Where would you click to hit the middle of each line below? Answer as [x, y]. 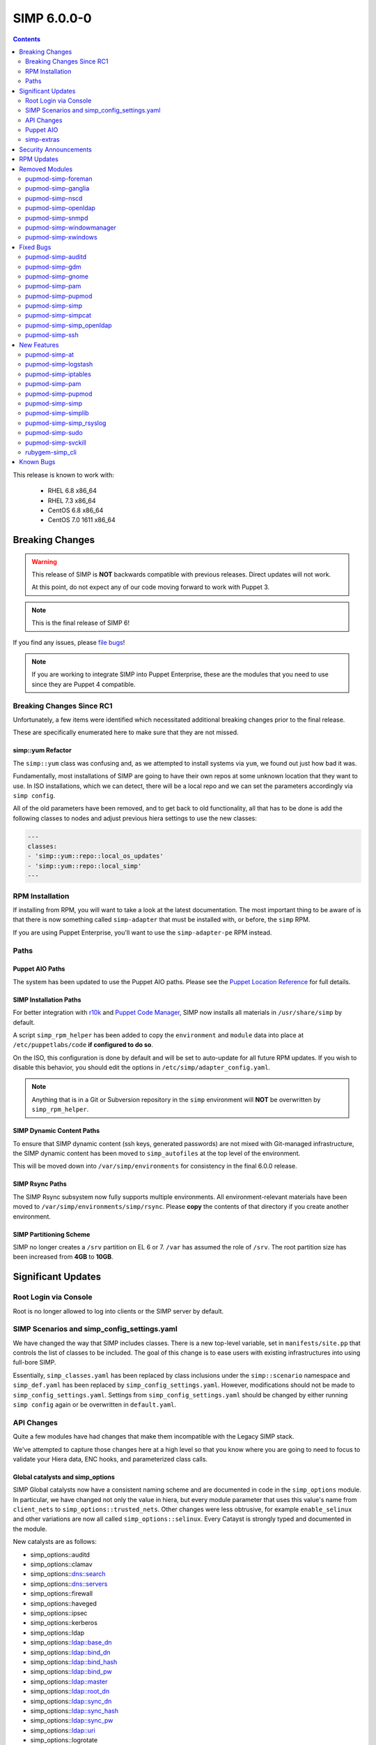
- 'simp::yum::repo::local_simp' [85, 866]
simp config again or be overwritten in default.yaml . [95, 1404]
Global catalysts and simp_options [64, 1477]
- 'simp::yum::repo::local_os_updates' [95, 856]
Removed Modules [46, 169]
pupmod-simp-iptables [58, 374]
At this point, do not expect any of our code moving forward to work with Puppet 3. [151, 587]
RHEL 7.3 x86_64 [72, 500]
